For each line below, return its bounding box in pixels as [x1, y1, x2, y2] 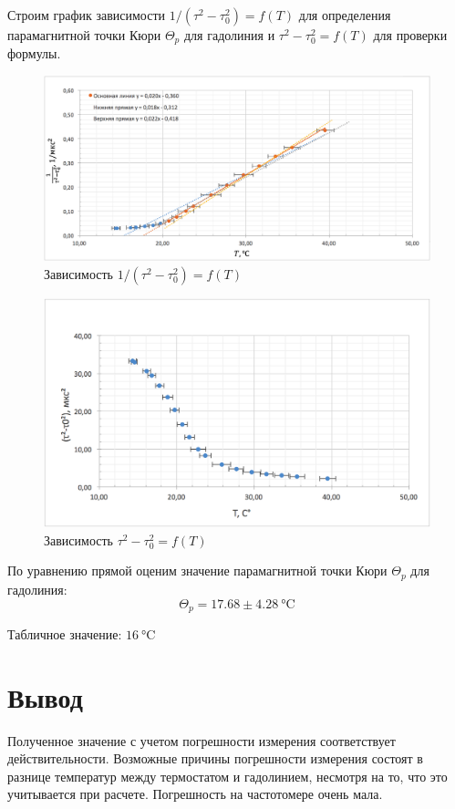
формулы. [7, 44, 61, 63]
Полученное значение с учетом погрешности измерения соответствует [7, 731, 396, 750]
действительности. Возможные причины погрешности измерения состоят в [7, 749, 423, 768]
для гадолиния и [183, 26, 275, 44]
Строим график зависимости [7, 5, 166, 24]
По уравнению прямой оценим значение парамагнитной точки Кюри [7, 561, 388, 580]
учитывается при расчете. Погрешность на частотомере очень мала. [7, 784, 383, 804]
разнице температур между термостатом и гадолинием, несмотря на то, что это [7, 766, 448, 785]
